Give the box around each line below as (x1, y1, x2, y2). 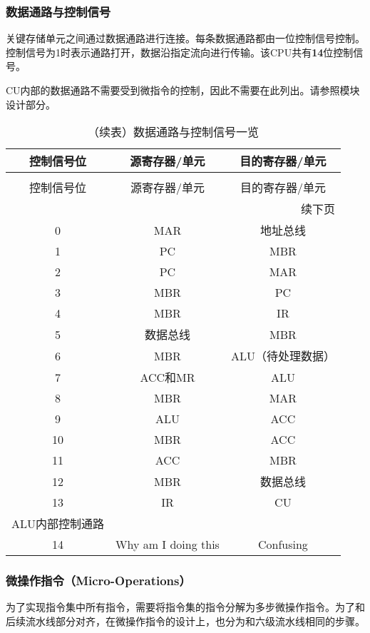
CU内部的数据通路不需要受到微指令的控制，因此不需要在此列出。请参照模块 (6, 83, 360, 97)
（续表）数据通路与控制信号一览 (87, 123, 259, 141)
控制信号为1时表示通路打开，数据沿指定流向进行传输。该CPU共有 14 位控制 (6, 44, 354, 59)
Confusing (257, 536, 308, 553)
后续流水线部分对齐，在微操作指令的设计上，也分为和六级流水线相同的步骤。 (6, 614, 365, 628)
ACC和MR (140, 369, 195, 386)
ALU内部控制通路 (11, 515, 105, 532)
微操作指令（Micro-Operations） (6, 572, 191, 589)
